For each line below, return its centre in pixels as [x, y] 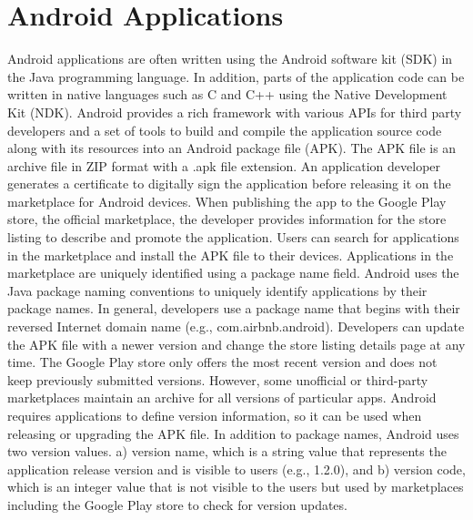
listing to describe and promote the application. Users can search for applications [233, 237]
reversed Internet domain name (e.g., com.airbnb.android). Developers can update [236, 326]
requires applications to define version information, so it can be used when [215, 415]
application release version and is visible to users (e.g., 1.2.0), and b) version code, [236, 469]
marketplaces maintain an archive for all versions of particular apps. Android [222, 398]
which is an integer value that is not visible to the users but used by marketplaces [236, 487]
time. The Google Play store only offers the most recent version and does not [222, 362]
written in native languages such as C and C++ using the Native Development [227, 94]
